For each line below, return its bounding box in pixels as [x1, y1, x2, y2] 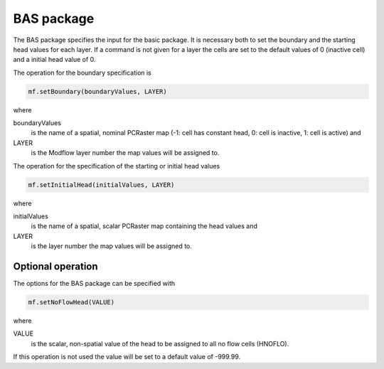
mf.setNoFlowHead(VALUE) [28, 299, 115, 306]
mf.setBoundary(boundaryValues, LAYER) [28, 87, 167, 95]
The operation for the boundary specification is [13, 68, 152, 77]
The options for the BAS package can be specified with [13, 279, 176, 288]
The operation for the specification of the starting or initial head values [13, 161, 220, 170]
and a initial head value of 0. [13, 55, 96, 64]
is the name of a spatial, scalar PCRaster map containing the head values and [31, 222, 257, 230]
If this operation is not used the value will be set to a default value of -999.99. [13, 353, 241, 361]
